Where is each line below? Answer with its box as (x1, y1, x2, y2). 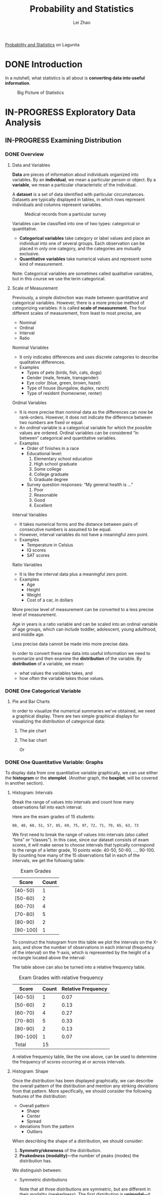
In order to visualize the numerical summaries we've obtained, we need (12, 708, 155, 714)
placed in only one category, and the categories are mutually (19, 245, 142, 251)
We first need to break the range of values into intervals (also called (12, 832, 148, 838)
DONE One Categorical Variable (5, 687, 81, 694)
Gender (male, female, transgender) (26, 374, 99, 381)
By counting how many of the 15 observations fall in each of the (12, 852, 140, 858)
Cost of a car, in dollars (26, 597, 73, 603)
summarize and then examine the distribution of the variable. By (12, 655, 142, 661)
